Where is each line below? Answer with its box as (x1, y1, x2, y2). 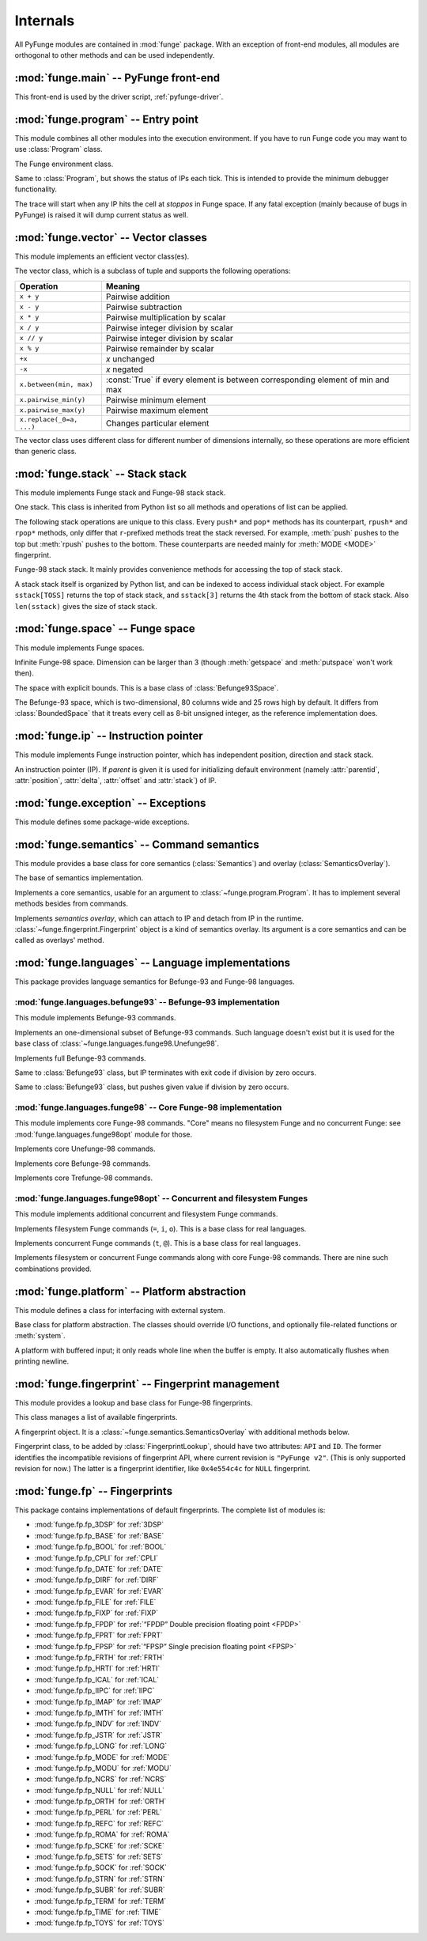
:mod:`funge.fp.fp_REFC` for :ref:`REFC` (34, 1818, 164, 1828)
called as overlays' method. (14, 936, 104, 945)
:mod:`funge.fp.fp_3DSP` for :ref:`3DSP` (34, 1519, 164, 1530)
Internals (14, 12, 75, 29)
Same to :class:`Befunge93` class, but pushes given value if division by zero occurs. (14, 1082, 289, 1092)
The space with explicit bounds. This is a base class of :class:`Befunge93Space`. (14, 683, 279, 692)
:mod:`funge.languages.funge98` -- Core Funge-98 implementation (14, 1102, 282, 1113)
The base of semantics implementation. (14, 873, 144, 883)
